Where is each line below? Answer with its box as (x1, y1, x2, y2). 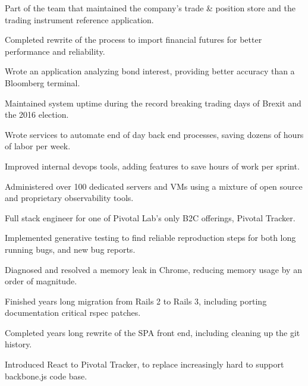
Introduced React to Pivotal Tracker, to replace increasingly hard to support (5, 358, 284, 371)
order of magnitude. (5, 275, 77, 287)
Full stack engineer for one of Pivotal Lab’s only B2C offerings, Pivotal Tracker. (5, 211, 296, 224)
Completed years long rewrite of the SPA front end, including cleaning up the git (5, 326, 300, 338)
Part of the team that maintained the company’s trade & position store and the (5, 2, 296, 14)
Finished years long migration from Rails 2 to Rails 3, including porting (5, 294, 267, 307)
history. (5, 338, 32, 350)
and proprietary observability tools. (5, 192, 134, 204)
